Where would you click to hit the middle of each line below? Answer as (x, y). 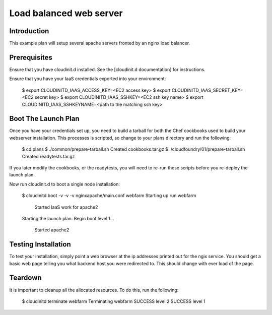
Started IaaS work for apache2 (66, 207)
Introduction (29, 31)
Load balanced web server (66, 13)
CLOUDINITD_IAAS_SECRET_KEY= (207, 90)
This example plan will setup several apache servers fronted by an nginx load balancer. (100, 43)
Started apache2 (52, 230)
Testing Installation (40, 244)
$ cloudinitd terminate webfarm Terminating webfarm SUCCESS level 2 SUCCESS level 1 (114, 301)
